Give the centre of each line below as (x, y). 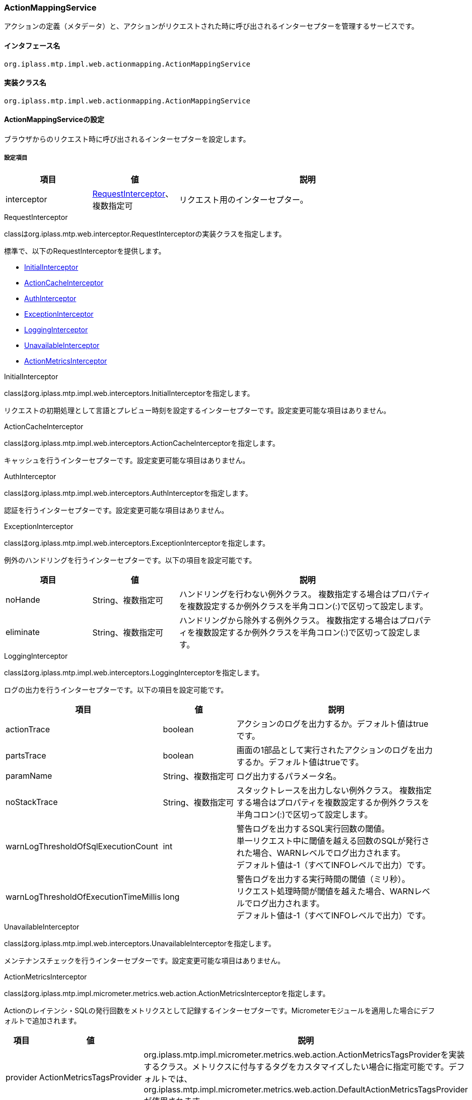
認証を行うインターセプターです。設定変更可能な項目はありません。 (116, 510)
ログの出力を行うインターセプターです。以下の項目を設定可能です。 (116, 689)
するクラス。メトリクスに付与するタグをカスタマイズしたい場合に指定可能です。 (296, 1066)
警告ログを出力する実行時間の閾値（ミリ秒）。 (323, 879)
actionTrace (28, 729)
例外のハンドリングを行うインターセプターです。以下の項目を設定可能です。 (130, 560)
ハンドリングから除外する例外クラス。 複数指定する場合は (289, 620)
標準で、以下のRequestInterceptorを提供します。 (85, 251)
